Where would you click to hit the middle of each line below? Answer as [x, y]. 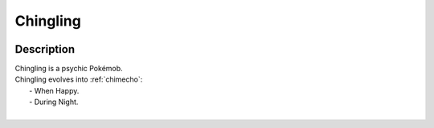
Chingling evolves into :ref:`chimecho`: [79, 79]
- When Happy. [54, 90]
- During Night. [54, 102]
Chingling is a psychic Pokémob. [69, 69]
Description [45, 49]
